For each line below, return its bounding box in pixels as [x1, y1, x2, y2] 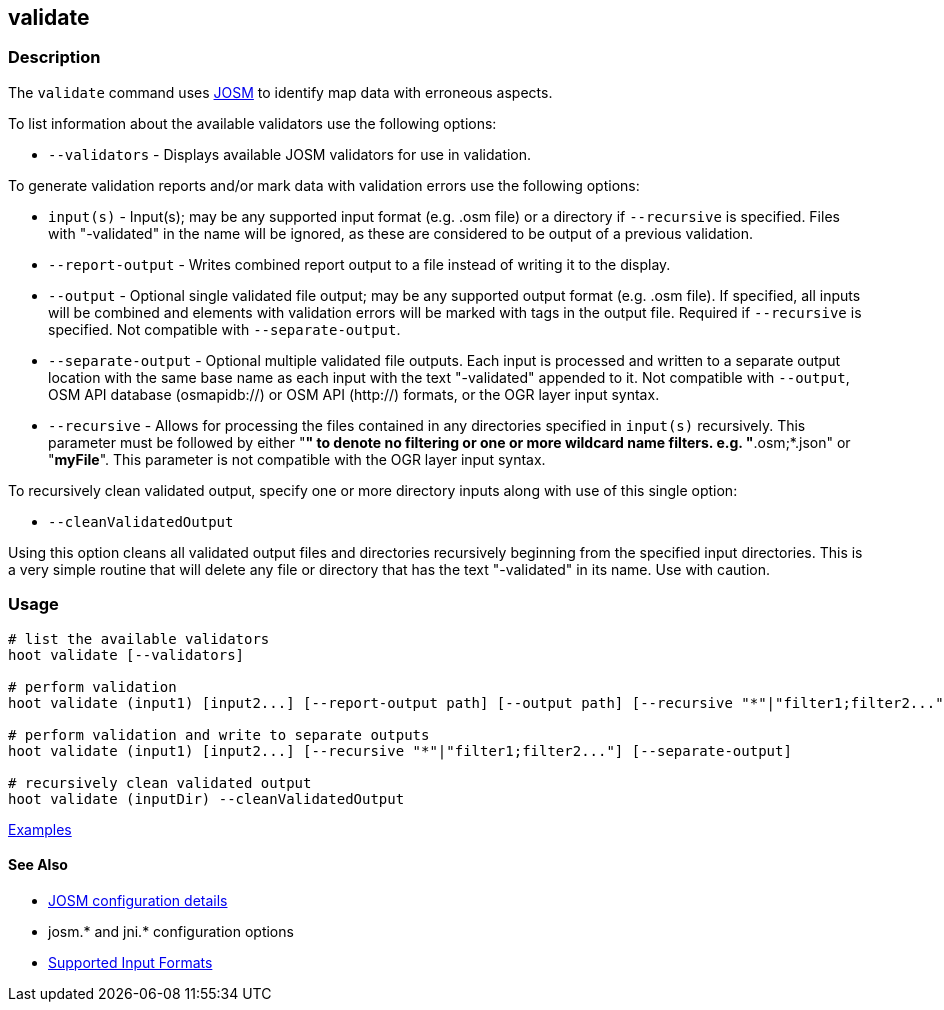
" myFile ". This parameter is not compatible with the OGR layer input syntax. [48, 450, 546, 468]
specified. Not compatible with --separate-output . [48, 320, 401, 338]
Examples [8, 820, 72, 838]
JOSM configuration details [48, 891, 228, 909]
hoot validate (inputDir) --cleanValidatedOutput [8, 790, 405, 807]
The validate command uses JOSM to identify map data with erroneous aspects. [8, 83, 553, 101]
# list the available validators [8, 630, 270, 647]
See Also [8, 856, 68, 874]
